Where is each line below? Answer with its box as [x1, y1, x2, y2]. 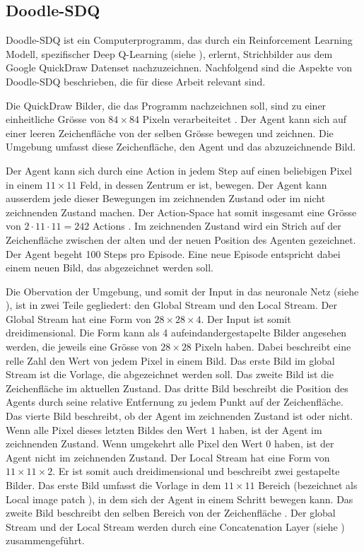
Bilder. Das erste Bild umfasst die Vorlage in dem [6, 478, 221, 493]
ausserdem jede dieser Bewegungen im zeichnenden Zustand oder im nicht [6, 191, 326, 206]
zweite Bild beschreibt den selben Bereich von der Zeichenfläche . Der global [6, 505, 336, 520]
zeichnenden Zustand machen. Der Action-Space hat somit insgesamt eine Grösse [6, 204, 357, 219]
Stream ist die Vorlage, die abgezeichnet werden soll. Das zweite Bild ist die [6, 367, 334, 382]
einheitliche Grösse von [6, 112, 105, 127]
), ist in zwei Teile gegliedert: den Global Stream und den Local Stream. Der [6, 298, 337, 312]
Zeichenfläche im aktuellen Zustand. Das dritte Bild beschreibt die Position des [6, 380, 348, 395]
